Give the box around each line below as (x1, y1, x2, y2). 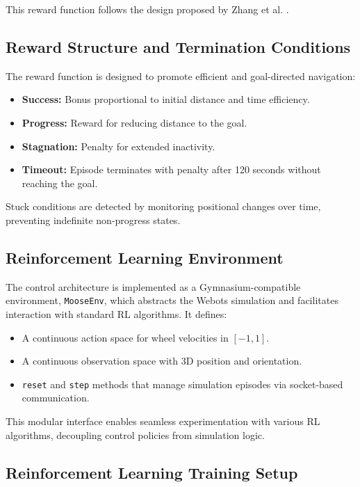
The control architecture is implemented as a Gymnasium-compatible (6, 279, 301, 294)
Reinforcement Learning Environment (6, 246, 284, 268)
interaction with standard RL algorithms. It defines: (6, 307, 227, 321)
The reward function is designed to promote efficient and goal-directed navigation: (6, 68, 356, 83)
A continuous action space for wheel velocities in (22, 330, 229, 344)
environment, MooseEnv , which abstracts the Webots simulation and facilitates (6, 293, 338, 308)
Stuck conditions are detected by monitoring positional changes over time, (6, 199, 321, 214)
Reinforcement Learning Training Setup (6, 461, 298, 483)
